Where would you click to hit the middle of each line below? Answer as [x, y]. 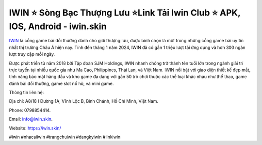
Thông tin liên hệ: [26, 93]
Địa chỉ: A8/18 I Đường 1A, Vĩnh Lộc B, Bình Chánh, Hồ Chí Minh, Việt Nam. [84, 101]
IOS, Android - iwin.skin [58, 26]
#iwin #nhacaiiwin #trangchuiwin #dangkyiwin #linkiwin [65, 137]
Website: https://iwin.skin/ [35, 128]
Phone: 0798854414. [30, 110]
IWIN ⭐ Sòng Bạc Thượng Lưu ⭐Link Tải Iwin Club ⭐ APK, [125, 13]
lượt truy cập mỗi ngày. [32, 54]
